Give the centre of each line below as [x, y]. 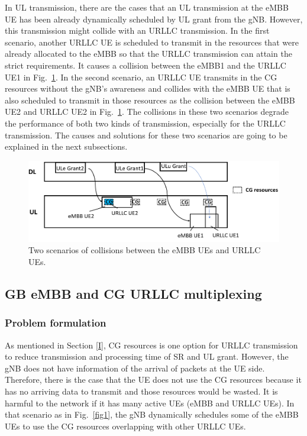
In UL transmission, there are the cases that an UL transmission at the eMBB [147, 7]
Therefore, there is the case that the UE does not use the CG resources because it [153, 380]
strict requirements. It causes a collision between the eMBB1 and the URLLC [146, 65]
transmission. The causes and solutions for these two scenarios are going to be [146, 135]
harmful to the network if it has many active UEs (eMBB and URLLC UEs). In [150, 403]
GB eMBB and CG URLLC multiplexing [133, 293]
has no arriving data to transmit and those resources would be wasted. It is [141, 391]
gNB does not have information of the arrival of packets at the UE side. [135, 368]
